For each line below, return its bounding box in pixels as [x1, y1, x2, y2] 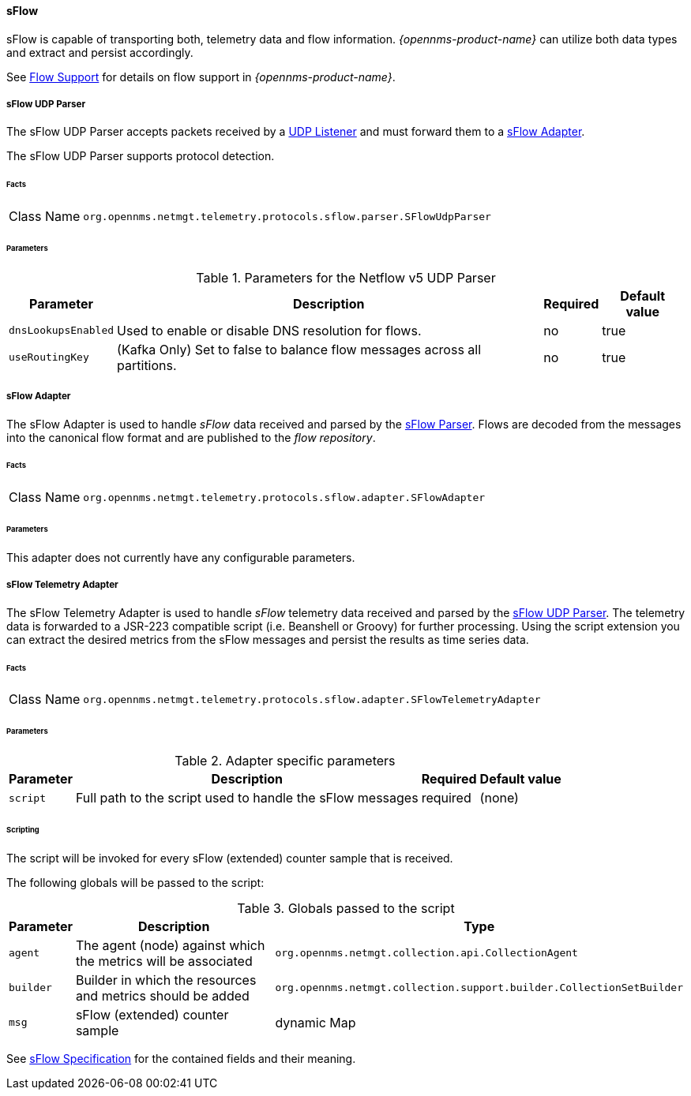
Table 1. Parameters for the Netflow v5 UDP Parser [196, 269, 496, 286]
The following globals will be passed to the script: [6, 875, 265, 889]
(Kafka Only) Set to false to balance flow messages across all [117, 341, 482, 357]
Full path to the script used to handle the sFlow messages [75, 790, 419, 806]
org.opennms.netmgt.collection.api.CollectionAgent [275, 947, 578, 959]
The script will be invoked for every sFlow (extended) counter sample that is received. [6, 851, 453, 865]
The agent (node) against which [75, 937, 265, 953]
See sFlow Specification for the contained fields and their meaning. [6, 1051, 356, 1065]
